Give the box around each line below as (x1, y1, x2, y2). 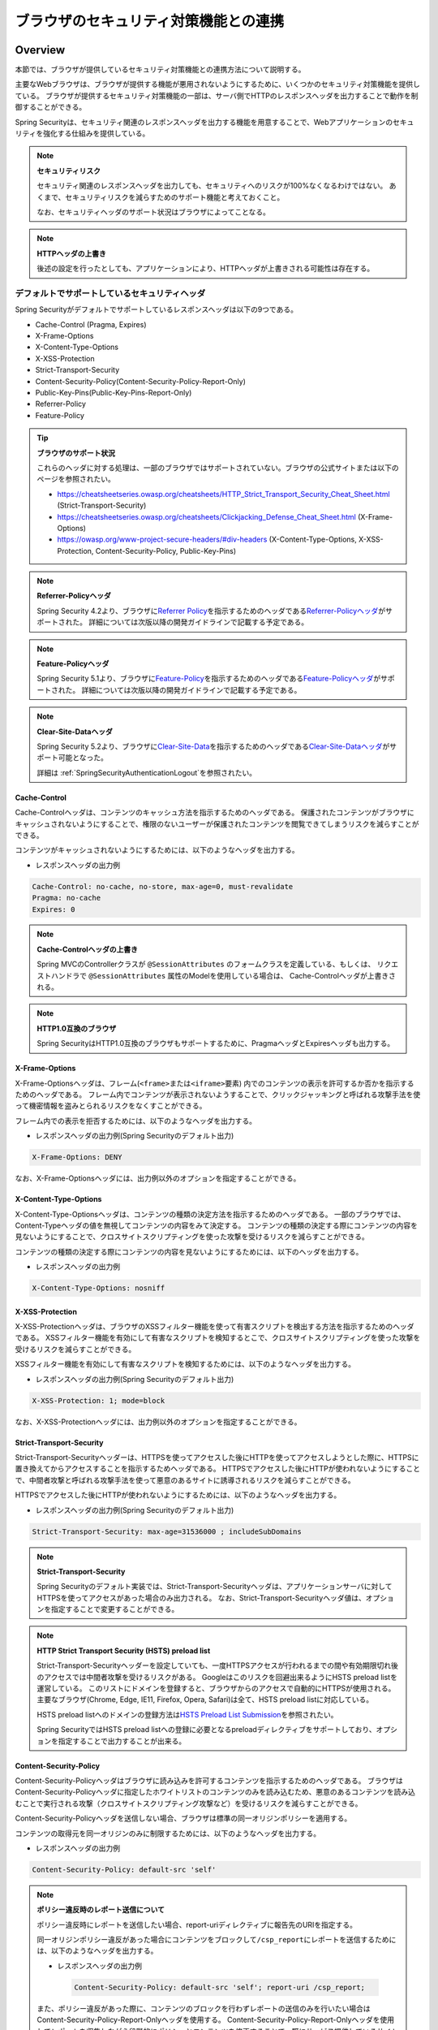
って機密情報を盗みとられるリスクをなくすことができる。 (15, 1101, 207, 1111)
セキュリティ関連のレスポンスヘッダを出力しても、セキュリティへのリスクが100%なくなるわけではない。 (36, 181, 388, 191)
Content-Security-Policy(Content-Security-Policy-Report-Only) (35, 376, 247, 386)
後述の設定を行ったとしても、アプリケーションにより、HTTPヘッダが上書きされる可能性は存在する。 (36, 264, 375, 274)
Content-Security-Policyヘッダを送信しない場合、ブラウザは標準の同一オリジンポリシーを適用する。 (15, 1813, 352, 1823)
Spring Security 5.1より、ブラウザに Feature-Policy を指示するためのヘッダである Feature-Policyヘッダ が (36, 674, 381, 684)
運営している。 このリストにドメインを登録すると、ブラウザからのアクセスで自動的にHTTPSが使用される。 (36, 1683, 396, 1693)
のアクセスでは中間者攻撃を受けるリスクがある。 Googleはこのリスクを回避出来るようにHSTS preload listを (36, 1672, 397, 1682)
